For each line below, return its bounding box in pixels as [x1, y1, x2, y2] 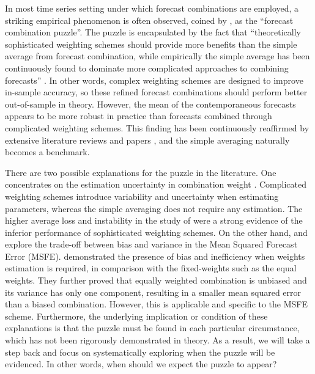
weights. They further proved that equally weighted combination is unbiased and [5, 274, 307, 287]
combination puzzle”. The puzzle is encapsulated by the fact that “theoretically [5, 26, 301, 38]
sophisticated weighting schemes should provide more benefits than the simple [5, 37, 297, 50]
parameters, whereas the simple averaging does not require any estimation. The [5, 202, 303, 215]
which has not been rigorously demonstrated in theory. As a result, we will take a [5, 334, 310, 346]
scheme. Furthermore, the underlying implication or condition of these [5, 309, 268, 322]
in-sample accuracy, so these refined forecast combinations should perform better [5, 86, 308, 98]
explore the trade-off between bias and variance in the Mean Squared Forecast [5, 238, 298, 251]
